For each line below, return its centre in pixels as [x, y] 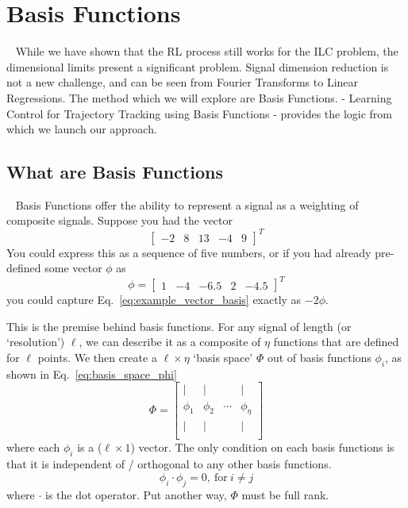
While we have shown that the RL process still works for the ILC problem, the [207, 51]
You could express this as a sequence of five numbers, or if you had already [189, 252]
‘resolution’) [36, 342]
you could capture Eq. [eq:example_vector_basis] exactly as [154, 300]
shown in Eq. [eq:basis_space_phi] [92, 373]
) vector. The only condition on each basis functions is [262, 447]
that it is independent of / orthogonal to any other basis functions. [169, 464]
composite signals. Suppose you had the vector [120, 220]
